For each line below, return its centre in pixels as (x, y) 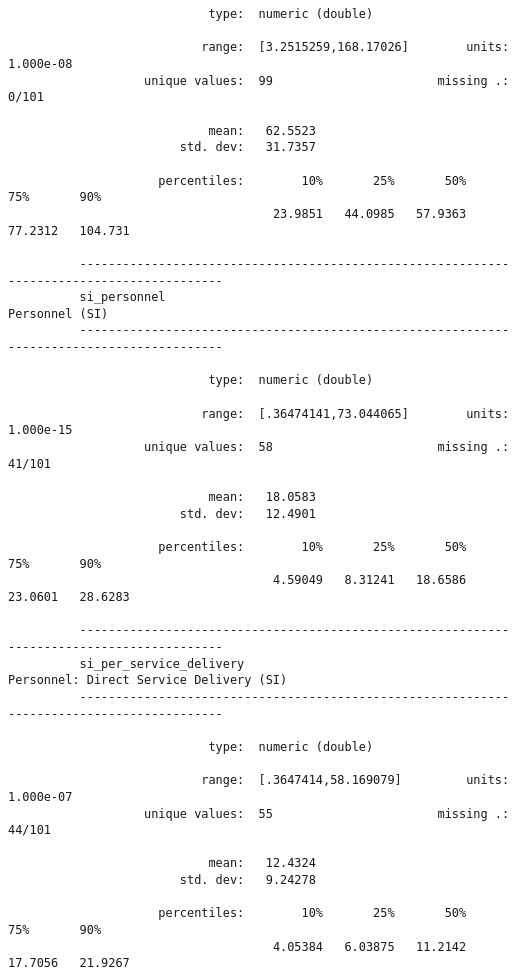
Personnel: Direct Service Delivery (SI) (148, 680)
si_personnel (122, 297)
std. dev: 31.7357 (247, 147)
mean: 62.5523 (262, 130)
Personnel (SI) (58, 313)
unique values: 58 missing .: (327, 447)
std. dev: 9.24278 (247, 880)
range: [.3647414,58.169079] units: (355, 780)
